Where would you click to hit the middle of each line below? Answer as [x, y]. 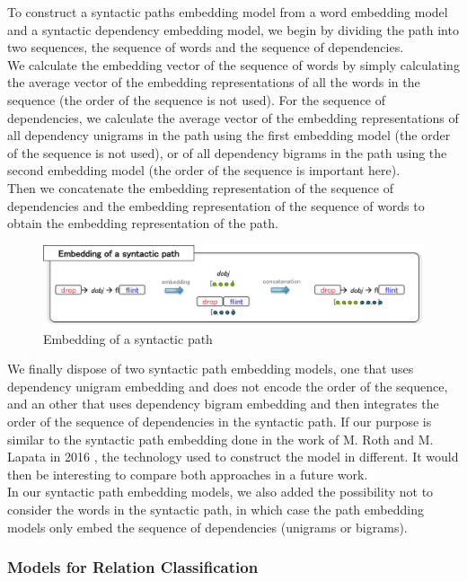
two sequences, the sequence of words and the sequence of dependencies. [206, 47]
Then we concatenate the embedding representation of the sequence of [200, 187]
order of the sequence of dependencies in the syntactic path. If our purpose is [220, 421]
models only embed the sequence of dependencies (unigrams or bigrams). [207, 527]
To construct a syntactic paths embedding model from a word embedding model [228, 12]
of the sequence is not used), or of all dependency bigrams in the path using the [227, 152]
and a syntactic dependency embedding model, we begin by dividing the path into [233, 29]
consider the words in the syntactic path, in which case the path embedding [216, 509]
